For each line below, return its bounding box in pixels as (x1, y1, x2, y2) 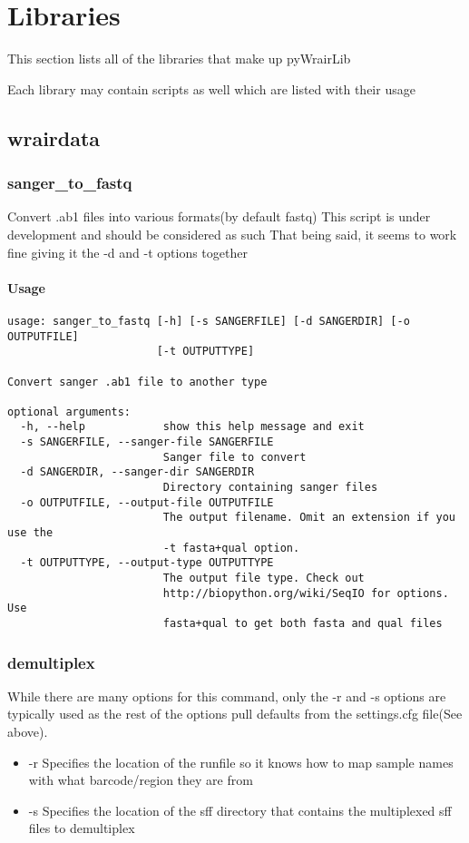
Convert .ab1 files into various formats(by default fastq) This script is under (7, 207, 431, 226)
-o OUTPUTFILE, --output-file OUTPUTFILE (20, 495, 274, 509)
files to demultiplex (28, 818, 135, 838)
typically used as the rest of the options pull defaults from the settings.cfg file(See (7, 704, 463, 723)
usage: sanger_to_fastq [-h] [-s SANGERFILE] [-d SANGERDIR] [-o (7, 314, 410, 328)
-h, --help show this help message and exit (20, 420, 365, 434)
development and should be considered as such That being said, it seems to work (7, 224, 457, 243)
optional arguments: (7, 405, 132, 418)
